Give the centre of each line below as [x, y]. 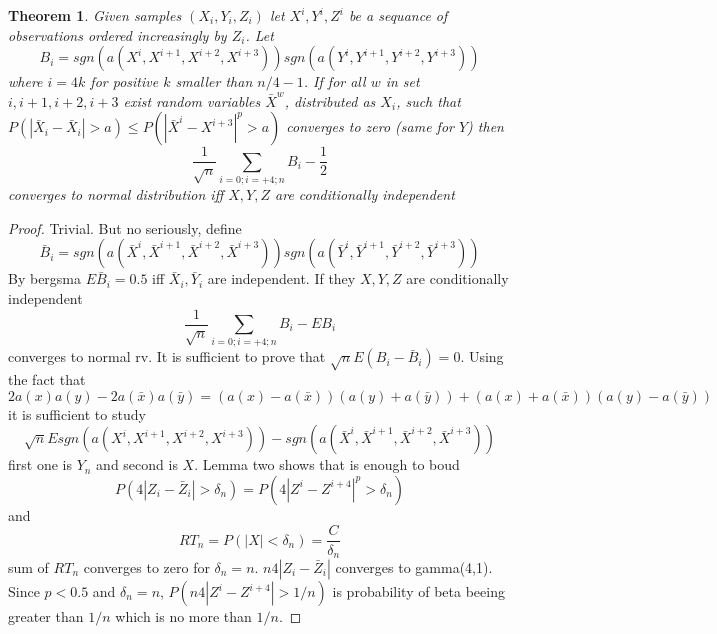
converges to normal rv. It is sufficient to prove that [167, 356]
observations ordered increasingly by [117, 34]
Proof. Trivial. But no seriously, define [125, 227]
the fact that [47, 379]
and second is [137, 464]
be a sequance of [398, 15]
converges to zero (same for [370, 126]
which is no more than [183, 616]
